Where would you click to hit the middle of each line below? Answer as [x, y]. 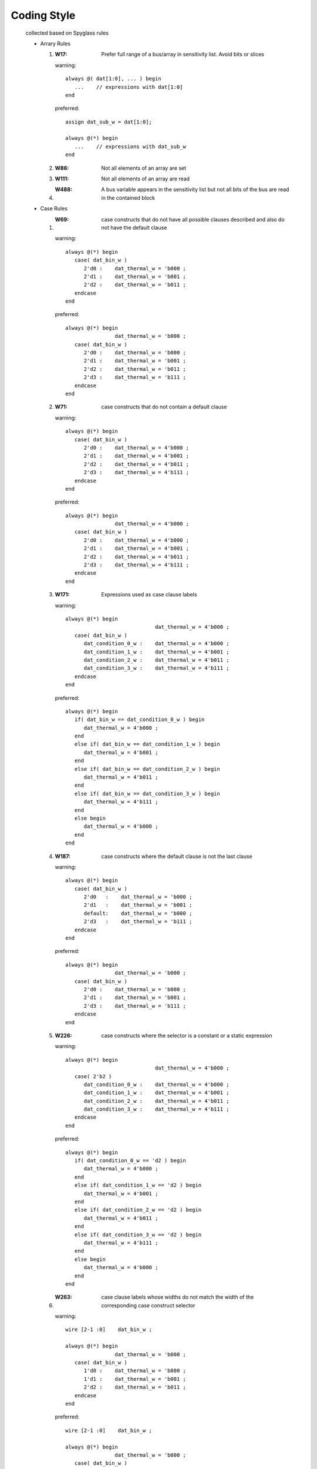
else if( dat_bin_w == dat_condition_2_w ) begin [147, 769]
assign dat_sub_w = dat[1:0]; [109, 122]
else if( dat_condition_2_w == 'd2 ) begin [138, 1210]
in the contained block [128, 197]
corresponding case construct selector [148, 1305]
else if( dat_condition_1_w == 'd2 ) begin [138, 1185]
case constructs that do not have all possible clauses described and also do [193, 219]
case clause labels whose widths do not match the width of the [178, 1297]
